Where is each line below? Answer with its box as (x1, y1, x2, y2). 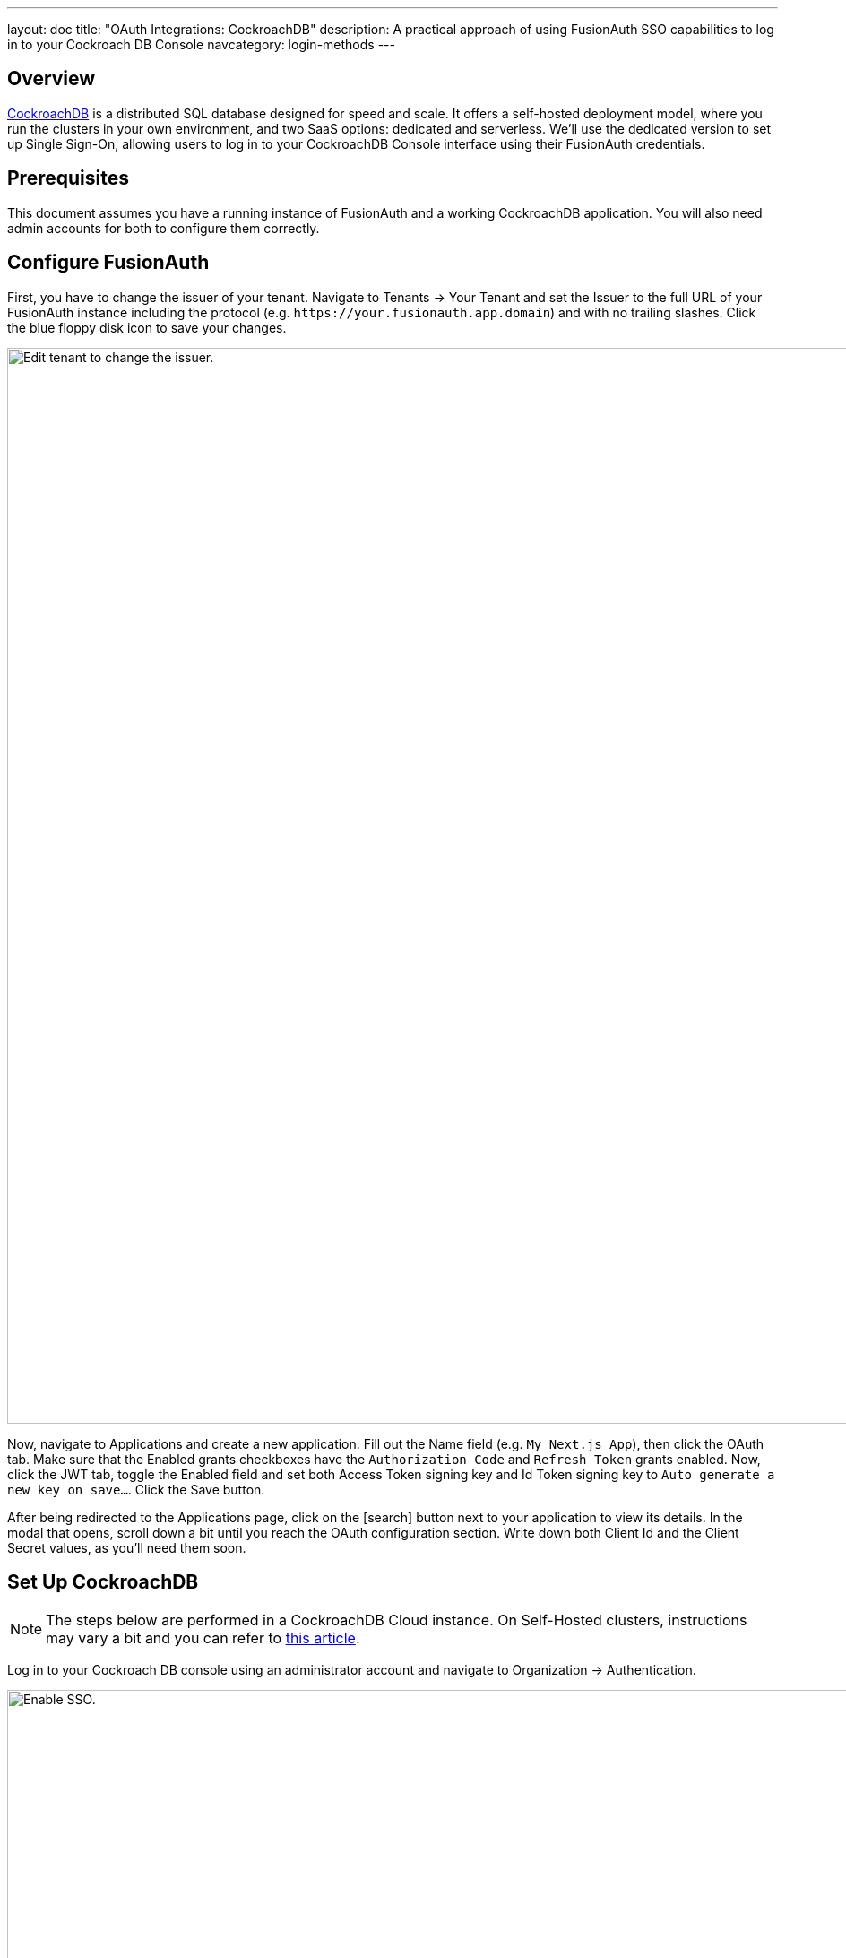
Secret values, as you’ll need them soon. (7, 1539, 246, 1555)
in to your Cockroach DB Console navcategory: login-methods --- (7, 37, 395, 52)
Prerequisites (7, 167, 129, 190)
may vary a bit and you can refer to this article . (46, 1629, 360, 1648)
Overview (7, 67, 96, 91)
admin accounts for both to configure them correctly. (7, 220, 320, 236)
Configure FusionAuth (7, 251, 210, 274)
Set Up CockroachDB (7, 1570, 199, 1593)
